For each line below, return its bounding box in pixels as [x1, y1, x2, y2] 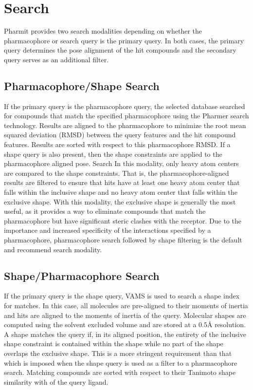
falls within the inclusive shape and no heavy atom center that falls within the [4, 187, 237, 197]
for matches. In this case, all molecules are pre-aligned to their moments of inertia [4, 300, 248, 310]
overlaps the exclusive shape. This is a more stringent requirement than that [4, 348, 232, 358]
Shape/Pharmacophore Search [4, 268, 160, 283]
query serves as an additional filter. [4, 54, 109, 64]
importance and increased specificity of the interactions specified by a [4, 225, 211, 235]
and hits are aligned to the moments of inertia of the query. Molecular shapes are [4, 310, 246, 320]
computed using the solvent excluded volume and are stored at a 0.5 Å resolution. [4, 319, 246, 330]
